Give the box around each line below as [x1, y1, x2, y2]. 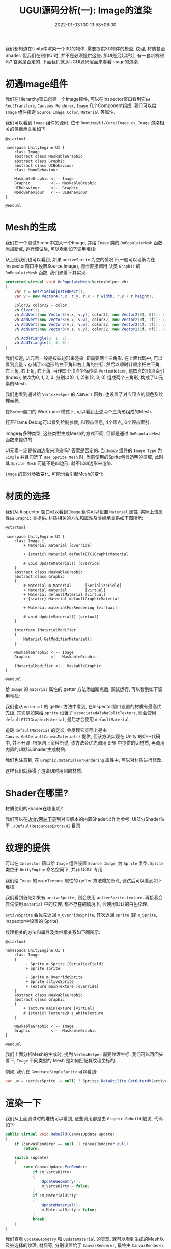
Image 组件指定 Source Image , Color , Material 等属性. [5, 109, 116, 115]
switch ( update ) [14, 1155, 49, 1160]
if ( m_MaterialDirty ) [32, 1193, 79, 1198]
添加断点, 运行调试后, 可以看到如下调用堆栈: [5, 246, 97, 252]
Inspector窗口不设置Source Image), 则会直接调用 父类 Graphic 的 [5, 263, 141, 269]
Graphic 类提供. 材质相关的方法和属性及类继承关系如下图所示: [15, 515, 144, 521]
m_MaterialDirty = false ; [41, 1207, 97, 1212]
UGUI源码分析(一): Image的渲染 [19, 5, 152, 16]
